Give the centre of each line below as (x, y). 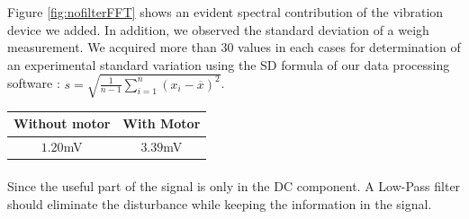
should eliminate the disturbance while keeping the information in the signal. (220, 203)
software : (34, 83)
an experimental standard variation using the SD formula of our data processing (229, 64)
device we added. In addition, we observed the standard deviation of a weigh (218, 29)
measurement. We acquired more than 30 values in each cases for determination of (234, 47)
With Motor (162, 123)
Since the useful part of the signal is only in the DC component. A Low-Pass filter (234, 185)
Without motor (62, 123)
